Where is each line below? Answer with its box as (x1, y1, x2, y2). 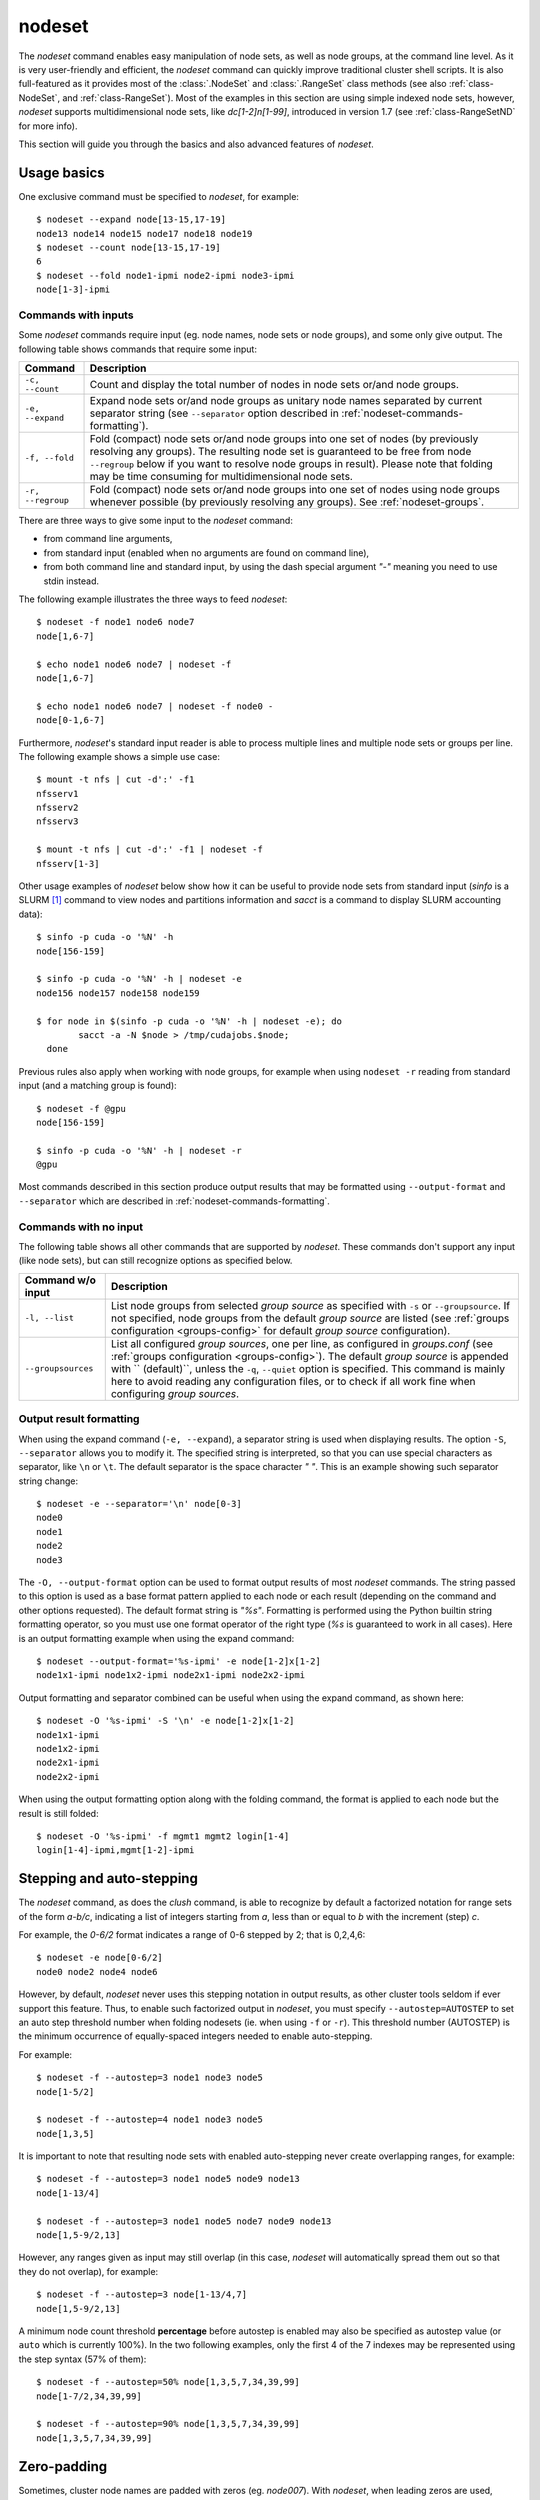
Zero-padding (18, 2458, 108, 2475)
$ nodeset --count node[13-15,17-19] (36, 241, 222, 253)
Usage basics (18, 164, 105, 181)
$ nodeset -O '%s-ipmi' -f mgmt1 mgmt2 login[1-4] (36, 1830, 290, 1842)
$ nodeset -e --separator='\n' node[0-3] (36, 1498, 242, 1510)
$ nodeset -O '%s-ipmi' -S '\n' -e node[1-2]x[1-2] (36, 1715, 295, 1727)
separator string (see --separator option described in (89, 406, 339, 420)
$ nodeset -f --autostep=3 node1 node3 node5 (36, 2072, 264, 2084)
